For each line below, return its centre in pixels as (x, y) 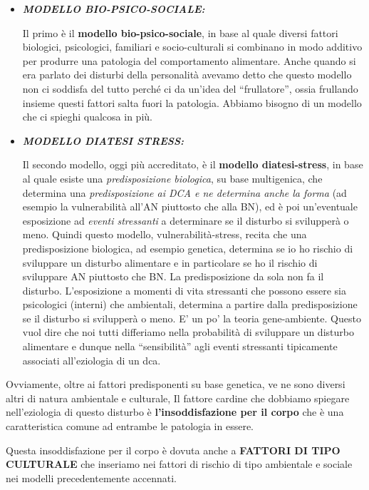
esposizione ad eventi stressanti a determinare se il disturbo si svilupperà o (186, 220)
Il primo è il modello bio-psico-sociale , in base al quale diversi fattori (180, 32)
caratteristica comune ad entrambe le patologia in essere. (130, 426)
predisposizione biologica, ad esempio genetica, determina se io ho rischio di (188, 248)
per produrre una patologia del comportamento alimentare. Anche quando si (189, 60)
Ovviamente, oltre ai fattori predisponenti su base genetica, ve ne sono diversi (176, 384)
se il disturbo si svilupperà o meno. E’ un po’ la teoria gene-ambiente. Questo (192, 318)
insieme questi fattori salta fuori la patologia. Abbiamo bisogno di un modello (192, 102)
